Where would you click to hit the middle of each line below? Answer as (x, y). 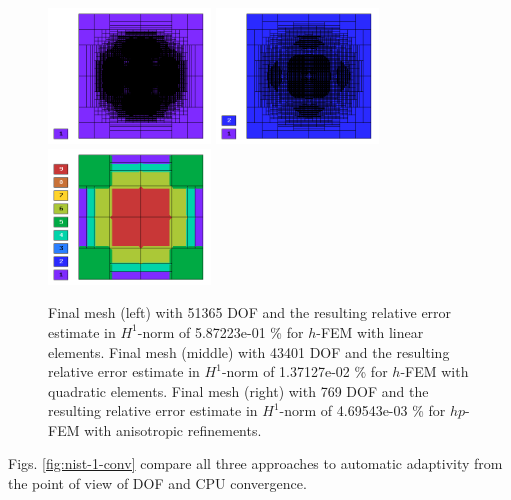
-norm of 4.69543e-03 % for (362, 410)
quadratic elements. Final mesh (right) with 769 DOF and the (238, 390)
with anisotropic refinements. (173, 429)
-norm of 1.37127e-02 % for (304, 371)
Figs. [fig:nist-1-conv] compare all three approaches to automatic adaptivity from (255, 463)
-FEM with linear (370, 331)
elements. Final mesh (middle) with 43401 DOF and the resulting (249, 351)
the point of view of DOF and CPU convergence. (157, 483)
